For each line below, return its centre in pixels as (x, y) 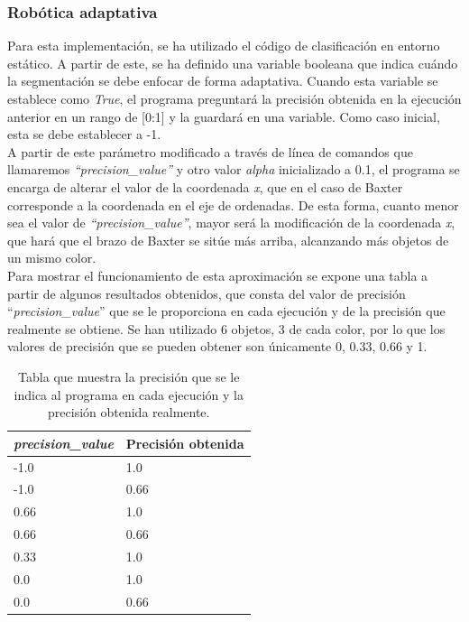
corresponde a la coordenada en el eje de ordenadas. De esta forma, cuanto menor (233, 204)
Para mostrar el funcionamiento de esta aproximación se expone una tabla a (218, 275)
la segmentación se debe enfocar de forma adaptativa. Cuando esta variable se (223, 81)
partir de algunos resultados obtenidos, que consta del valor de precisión (207, 293)
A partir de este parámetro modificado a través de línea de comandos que (210, 151)
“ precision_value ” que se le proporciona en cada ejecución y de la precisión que (226, 311)
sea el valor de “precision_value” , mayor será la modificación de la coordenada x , (231, 223)
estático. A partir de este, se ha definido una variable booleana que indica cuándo (233, 63)
